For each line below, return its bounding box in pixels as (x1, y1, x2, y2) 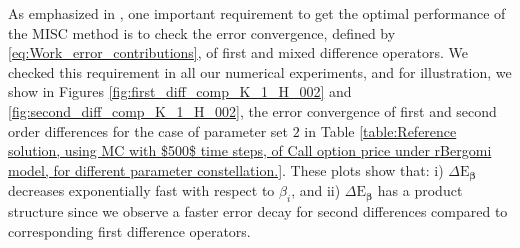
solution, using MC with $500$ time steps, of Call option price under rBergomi (8, 140, 492, 161)
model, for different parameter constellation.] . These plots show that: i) (8, 159, 444, 180)
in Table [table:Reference (304, 120, 457, 141)
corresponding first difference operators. (8, 220, 251, 241)
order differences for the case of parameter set (8, 120, 289, 141)
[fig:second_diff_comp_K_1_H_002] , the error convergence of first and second (8, 100, 497, 121)
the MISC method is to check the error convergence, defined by (8, 22, 396, 43)
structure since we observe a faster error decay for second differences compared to (8, 201, 508, 221)
